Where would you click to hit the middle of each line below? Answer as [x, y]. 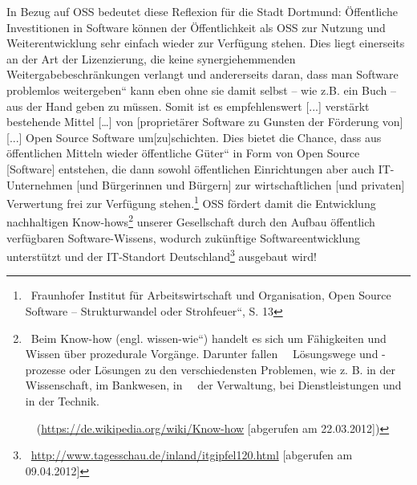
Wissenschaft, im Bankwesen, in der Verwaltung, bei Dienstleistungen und [213, 385]
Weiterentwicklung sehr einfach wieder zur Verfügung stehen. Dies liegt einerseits [206, 43]
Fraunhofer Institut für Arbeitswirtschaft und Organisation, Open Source [211, 295]
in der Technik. [63, 401]
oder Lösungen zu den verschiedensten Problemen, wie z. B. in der [232, 369]
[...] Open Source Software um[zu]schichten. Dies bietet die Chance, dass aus [194, 137]
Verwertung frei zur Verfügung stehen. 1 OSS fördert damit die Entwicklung [191, 202]
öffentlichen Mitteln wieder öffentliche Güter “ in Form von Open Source [183, 153]
